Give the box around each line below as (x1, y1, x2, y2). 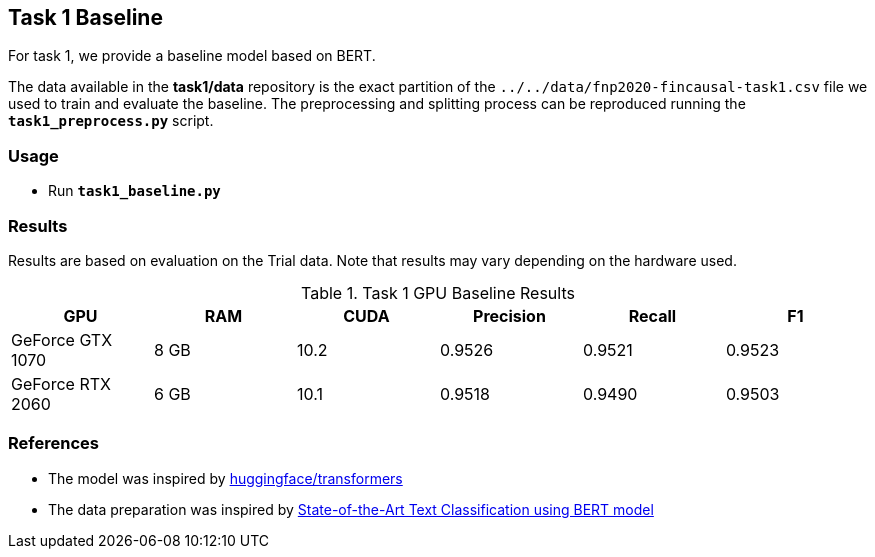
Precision (473, 305, 546, 326)
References (8, 433, 99, 454)
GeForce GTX (11, 329, 113, 350)
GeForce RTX (11, 373, 111, 394)
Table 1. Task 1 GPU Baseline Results (301, 282, 575, 303)
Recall (628, 305, 677, 326)
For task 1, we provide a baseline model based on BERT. (8, 47, 376, 65)
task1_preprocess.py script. (8, 112, 214, 130)
